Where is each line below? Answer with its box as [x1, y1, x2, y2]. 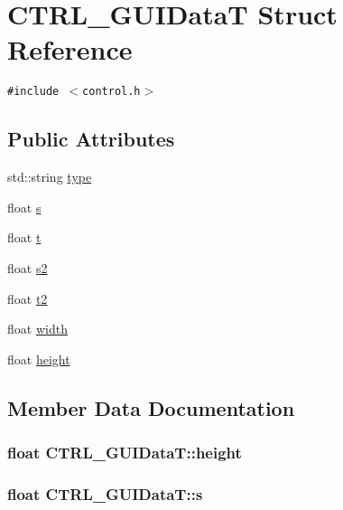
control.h [82, 85, 141, 99]
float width [7, 319, 68, 338]
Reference [7, 31, 133, 68]
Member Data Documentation [7, 393, 295, 421]
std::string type [7, 167, 92, 186]
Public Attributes [7, 125, 175, 153]
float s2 [7, 258, 48, 277]
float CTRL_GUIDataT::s [7, 482, 203, 505]
